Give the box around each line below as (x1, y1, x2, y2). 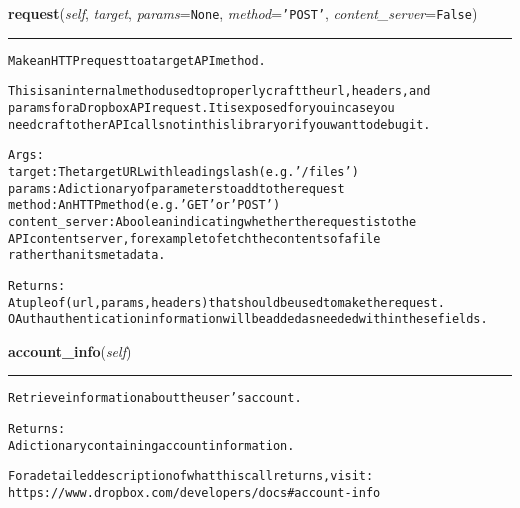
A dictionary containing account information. (8, 438, 295, 453)
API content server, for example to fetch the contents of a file (8, 231, 381, 246)
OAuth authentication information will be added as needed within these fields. (8, 312, 488, 327)
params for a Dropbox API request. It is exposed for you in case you (8, 100, 395, 115)
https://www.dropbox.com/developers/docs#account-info (8, 486, 381, 501)
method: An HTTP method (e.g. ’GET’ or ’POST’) (8, 198, 281, 213)
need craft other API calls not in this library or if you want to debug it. (8, 117, 431, 132)
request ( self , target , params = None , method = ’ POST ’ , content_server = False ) (8, 3, 478, 23)
